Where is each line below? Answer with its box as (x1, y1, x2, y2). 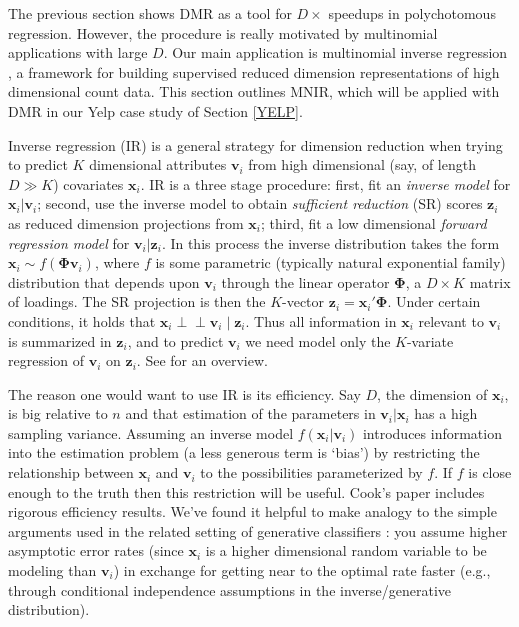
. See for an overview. (136, 350, 268, 371)
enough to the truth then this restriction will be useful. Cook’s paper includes (8, 481, 485, 502)
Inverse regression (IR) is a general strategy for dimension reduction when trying (8, 134, 503, 155)
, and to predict (127, 330, 224, 351)
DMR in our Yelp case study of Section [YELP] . (8, 100, 303, 121)
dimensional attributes (89, 154, 227, 175)
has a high (414, 403, 478, 424)
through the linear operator (221, 271, 390, 292)
